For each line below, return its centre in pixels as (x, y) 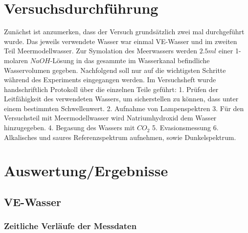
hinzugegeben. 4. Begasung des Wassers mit (69, 128)
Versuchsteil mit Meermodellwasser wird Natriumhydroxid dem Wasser (110, 118)
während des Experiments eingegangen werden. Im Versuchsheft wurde (110, 80)
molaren (16, 60)
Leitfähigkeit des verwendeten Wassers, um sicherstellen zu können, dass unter (121, 99)
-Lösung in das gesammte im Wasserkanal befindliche (130, 60)
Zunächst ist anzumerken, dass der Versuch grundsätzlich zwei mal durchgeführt (124, 32)
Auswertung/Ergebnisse (86, 171)
